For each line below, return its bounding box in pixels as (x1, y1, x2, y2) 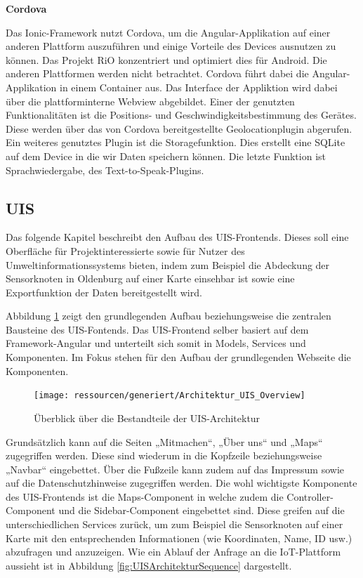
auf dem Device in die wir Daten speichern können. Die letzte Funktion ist (6, 148, 326, 163)
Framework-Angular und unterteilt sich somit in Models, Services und (6, 336, 306, 350)
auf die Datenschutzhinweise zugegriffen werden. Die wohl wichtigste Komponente (6, 475, 357, 490)
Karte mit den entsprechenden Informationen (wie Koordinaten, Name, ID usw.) (6, 530, 352, 545)
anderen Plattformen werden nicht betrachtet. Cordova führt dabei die (6, 66, 309, 81)
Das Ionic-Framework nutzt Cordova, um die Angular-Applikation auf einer (6, 25, 331, 39)
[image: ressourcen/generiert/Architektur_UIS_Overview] (34, 390, 305, 401)
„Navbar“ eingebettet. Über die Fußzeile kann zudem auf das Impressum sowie (6, 461, 345, 476)
